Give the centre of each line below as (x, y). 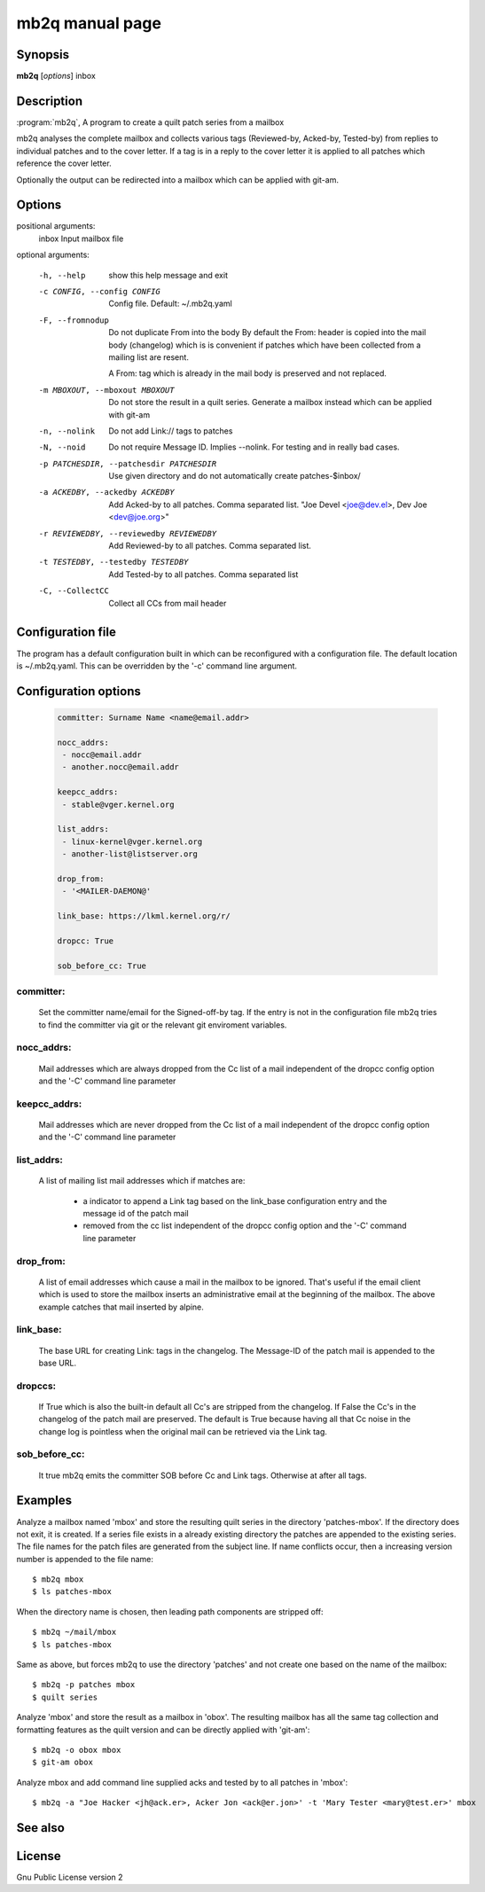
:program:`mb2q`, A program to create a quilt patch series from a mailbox (150, 122)
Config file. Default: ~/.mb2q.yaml (170, 304)
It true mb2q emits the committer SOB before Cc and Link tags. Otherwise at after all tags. (203, 1475)
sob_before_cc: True (102, 966)
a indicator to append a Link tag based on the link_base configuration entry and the (235, 1200)
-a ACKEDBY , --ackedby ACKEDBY (106, 493)
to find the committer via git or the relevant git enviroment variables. (163, 1025)
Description (50, 101)
